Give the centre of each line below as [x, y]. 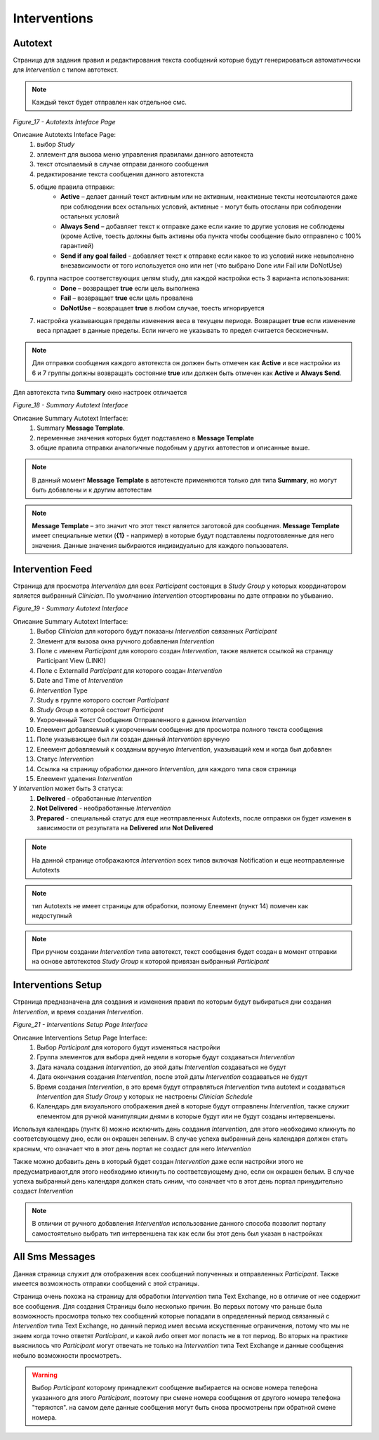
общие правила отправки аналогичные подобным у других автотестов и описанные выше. [173, 447]
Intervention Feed [53, 569]
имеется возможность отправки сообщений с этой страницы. [106, 1283]
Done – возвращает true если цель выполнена [130, 288]
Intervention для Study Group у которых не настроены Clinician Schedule [145, 1097]
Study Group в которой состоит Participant [100, 710]
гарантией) [77, 246]
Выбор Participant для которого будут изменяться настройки [128, 1047]
